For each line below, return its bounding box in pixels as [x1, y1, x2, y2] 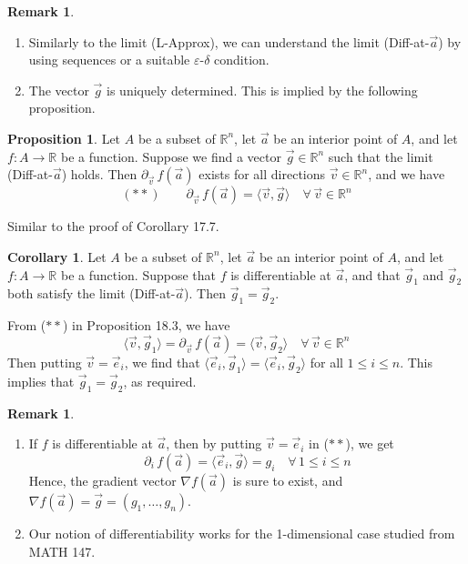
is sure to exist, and [232, 470, 343, 489]
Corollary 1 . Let [7, 247, 107, 266]
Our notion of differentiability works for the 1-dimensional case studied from [28, 523, 455, 542]
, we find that [124, 352, 200, 371]
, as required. [123, 371, 197, 390]
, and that [344, 265, 401, 284]
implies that [7, 371, 75, 390]
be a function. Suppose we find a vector [60, 146, 281, 166]
